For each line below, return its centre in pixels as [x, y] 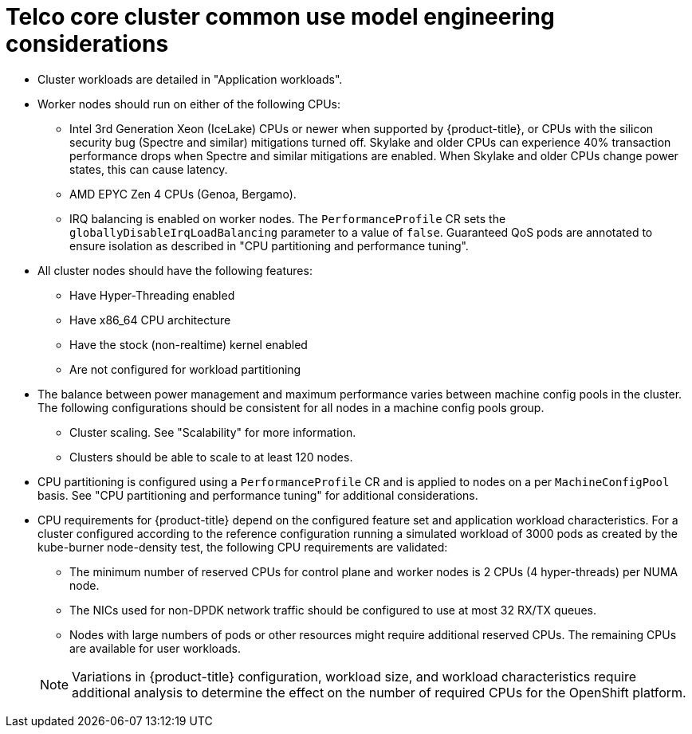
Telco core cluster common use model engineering [280, 17]
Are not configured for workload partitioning [185, 369]
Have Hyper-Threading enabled [152, 295]
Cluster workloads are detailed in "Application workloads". [190, 79]
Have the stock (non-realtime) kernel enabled [189, 344]
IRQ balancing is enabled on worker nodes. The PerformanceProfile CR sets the [288, 218]
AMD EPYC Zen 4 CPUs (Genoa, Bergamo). [183, 194]
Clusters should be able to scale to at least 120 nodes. [211, 457]
